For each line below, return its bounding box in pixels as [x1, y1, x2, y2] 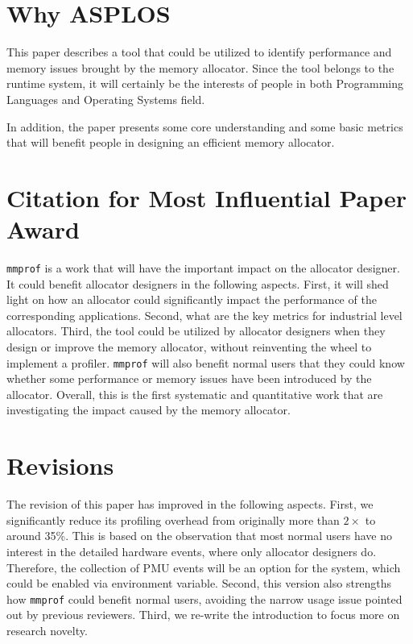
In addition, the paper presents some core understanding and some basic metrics [6, 118, 403, 135]
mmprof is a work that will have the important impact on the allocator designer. [6, 260, 400, 276]
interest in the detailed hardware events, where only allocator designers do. [6, 542, 377, 559]
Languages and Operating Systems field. [6, 90, 205, 107]
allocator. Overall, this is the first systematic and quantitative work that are [6, 385, 383, 402]
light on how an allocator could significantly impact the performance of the [6, 291, 377, 308]
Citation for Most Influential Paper [6, 181, 407, 214]
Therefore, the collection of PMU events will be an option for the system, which [6, 559, 401, 575]
